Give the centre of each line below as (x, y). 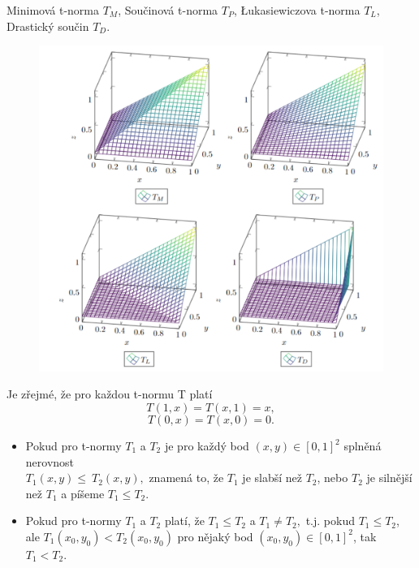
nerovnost (50, 461)
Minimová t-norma (53, 10)
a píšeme (83, 493)
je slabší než (272, 478)
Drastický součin (48, 26)
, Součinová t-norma (168, 10)
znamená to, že (186, 478)
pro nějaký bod (215, 536)
